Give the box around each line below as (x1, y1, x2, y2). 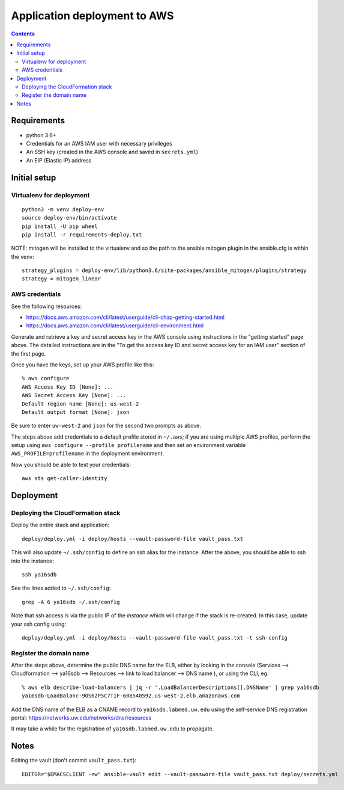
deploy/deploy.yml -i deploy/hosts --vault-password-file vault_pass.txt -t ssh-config (22, 634, 288, 641)
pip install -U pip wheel (22, 223, 98, 230)
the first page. (11, 350, 46, 357)
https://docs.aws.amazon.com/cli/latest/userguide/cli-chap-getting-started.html (26, 313, 225, 321)
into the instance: (11, 557, 54, 564)
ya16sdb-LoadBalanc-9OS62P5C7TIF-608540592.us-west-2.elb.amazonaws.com (22, 693, 240, 699)
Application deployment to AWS (11, 9, 174, 22)
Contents (11, 30, 35, 37)
